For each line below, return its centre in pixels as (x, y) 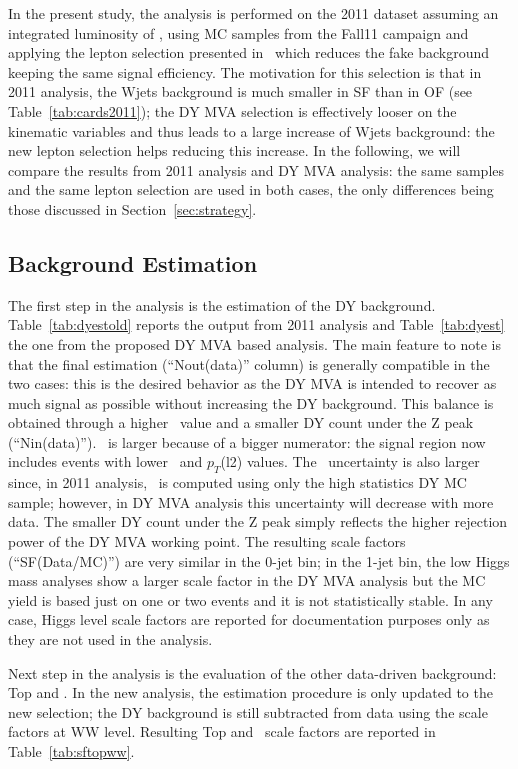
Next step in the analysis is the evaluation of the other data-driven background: (252, 672)
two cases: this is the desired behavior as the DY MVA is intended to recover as (252, 383)
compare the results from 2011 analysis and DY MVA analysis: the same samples (256, 169)
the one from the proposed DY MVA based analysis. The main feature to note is (255, 343)
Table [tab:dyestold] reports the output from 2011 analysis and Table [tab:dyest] (256, 324)
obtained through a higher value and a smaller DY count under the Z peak (241, 422)
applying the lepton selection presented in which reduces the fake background (249, 52)
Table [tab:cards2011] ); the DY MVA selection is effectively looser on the (232, 110)
